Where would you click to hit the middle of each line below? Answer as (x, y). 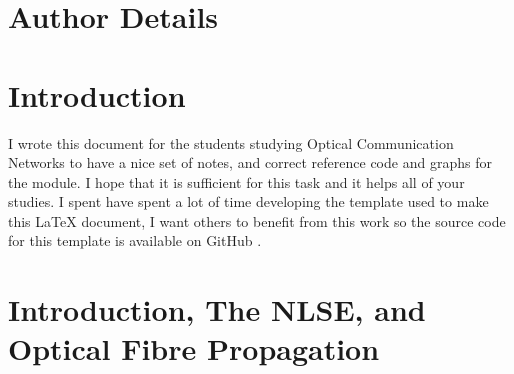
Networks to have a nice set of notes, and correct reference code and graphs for (250, 162)
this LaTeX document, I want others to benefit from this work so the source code (257, 220)
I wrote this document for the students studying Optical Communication (231, 142)
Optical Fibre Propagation (194, 348)
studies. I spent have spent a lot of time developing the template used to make (248, 201)
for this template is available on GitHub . (135, 240)
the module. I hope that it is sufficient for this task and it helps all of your (236, 181)
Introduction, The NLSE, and (217, 309)
